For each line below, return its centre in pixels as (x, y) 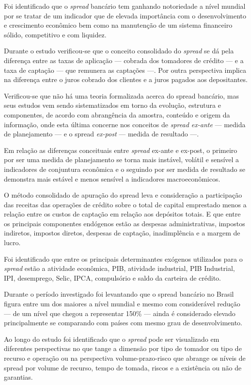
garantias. (18, 377)
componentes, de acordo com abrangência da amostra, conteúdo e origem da (117, 114)
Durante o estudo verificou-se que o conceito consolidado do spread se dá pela (119, 51)
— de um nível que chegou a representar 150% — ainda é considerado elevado (120, 313)
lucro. (12, 243)
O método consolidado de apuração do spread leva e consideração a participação (123, 195)
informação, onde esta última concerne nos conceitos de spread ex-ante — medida (125, 124)
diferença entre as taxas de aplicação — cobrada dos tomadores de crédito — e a (124, 60)
